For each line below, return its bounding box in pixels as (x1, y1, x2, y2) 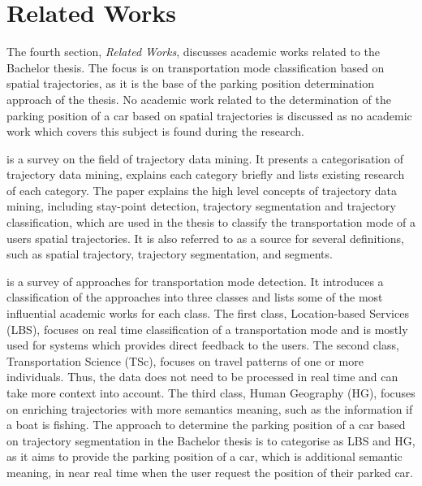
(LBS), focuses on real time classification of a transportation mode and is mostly (6, 320, 408, 337)
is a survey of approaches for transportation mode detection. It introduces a (6, 272, 384, 289)
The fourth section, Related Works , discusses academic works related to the (6, 43, 381, 60)
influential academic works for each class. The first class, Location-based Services (6, 305, 409, 322)
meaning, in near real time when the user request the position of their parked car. (6, 463, 414, 480)
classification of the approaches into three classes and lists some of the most (6, 289, 383, 306)
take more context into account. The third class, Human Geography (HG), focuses (6, 384, 416, 401)
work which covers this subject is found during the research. (6, 123, 304, 140)
